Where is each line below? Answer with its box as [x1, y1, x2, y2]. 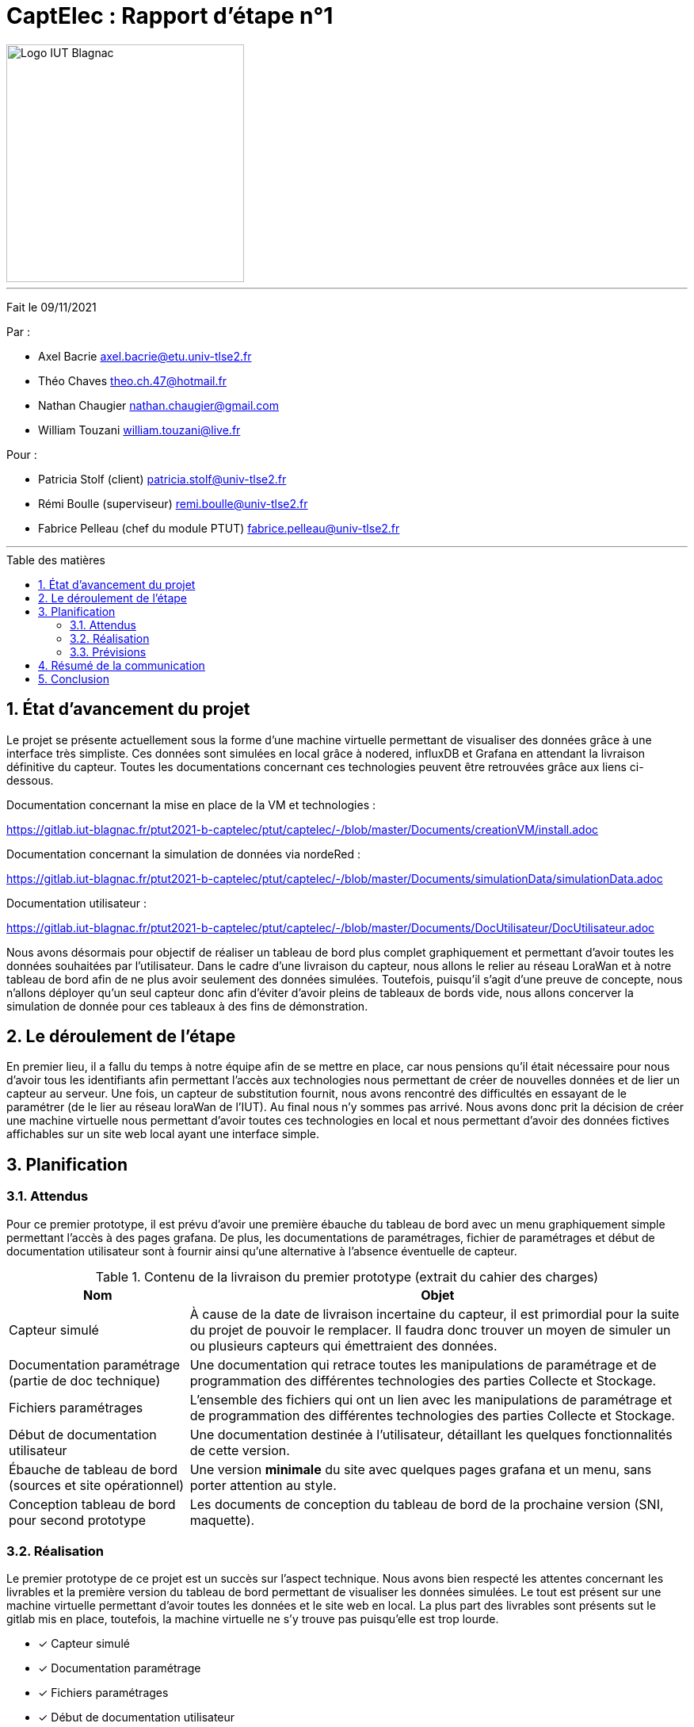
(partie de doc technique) [9, 1372, 161, 1389]
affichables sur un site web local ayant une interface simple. [6, 1127, 319, 1141]
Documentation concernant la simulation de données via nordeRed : [6, 846, 360, 861]
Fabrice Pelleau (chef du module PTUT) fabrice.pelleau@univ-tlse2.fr [38, 521, 400, 535]
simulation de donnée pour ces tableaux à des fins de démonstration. [6, 999, 368, 1013]
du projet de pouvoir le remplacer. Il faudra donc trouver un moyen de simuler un [189, 1321, 671, 1338]
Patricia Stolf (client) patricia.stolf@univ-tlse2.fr [38, 472, 287, 486]
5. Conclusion [38, 671, 109, 686]
